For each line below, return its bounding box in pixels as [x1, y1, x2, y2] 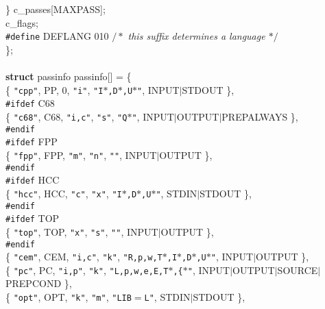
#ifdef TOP [5, 211, 60, 225]
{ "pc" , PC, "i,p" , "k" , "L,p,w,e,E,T [5, 262, 169, 277]
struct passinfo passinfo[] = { [5, 69, 132, 84]
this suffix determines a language [128, 29, 265, 43]
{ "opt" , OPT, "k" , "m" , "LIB [5, 290, 132, 304]
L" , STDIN [144, 290, 191, 304]
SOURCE [277, 262, 318, 277]
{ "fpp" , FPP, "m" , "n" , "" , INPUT [5, 147, 157, 162]
